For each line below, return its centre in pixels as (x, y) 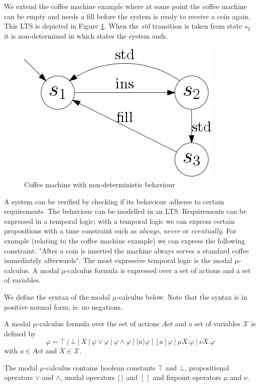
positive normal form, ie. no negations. (63, 306)
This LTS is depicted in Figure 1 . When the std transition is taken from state (123, 26)
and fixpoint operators (187, 377)
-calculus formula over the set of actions (98, 324)
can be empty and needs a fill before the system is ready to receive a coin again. (127, 16)
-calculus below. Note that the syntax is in (182, 296)
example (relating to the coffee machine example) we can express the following (125, 240)
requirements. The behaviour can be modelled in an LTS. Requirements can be (125, 211)
